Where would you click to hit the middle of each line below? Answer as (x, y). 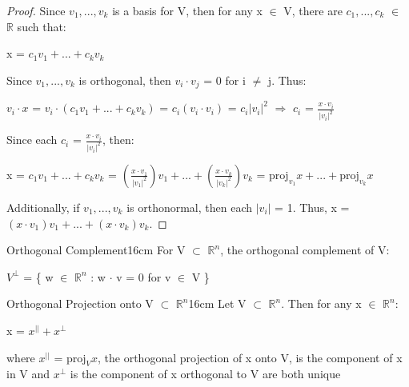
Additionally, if (43, 207)
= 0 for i (225, 80)
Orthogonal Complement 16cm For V (96, 250)
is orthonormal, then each (190, 207)
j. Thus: (287, 80)
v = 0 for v (144, 276)
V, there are (313, 10)
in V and (28, 374)
